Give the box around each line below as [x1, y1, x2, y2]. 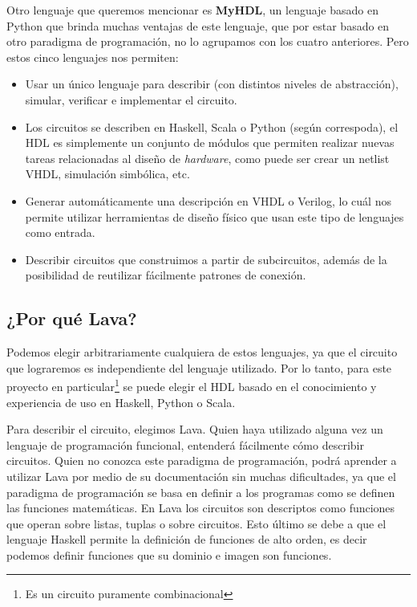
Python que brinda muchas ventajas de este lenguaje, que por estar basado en [6, 17, 390, 34]
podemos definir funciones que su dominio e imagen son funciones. [6, 546, 332, 563]
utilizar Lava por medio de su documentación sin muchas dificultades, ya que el [6, 467, 396, 484]
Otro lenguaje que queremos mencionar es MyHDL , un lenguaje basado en [6, 2, 379, 18]
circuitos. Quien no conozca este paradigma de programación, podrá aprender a [6, 452, 397, 469]
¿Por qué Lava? [6, 306, 137, 331]
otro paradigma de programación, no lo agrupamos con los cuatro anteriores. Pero [6, 33, 409, 50]
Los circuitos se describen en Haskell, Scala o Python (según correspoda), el [25, 118, 399, 135]
